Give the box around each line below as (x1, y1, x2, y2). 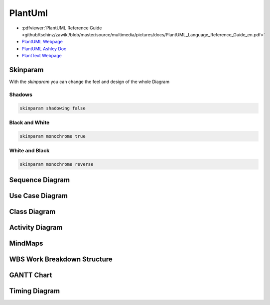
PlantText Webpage (21, 53, 62, 59)
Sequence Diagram (9, 176, 70, 184)
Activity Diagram (9, 223, 63, 232)
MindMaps (9, 239, 43, 248)
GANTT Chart (9, 271, 52, 280)
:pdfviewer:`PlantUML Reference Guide (21, 25, 102, 31)
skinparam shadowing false (19, 105, 86, 111)
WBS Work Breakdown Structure (9, 255, 113, 264)
